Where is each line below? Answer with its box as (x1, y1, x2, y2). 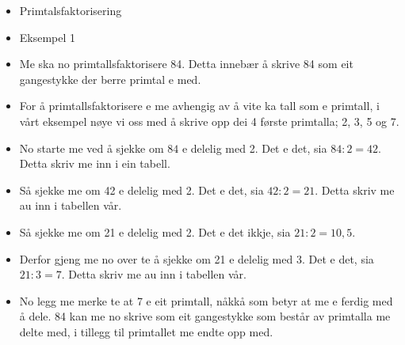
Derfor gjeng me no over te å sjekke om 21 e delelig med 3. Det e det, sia (19, 250, 374, 267)
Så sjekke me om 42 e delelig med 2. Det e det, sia (19, 181, 264, 198)
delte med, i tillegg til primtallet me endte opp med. (19, 323, 273, 339)
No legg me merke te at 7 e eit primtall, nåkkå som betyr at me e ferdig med (19, 292, 393, 309)
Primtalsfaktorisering (19, 2, 122, 18)
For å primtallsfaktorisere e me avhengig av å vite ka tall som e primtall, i (19, 97, 380, 114)
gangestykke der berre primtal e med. (19, 70, 201, 87)
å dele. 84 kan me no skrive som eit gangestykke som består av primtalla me (19, 308, 391, 324)
